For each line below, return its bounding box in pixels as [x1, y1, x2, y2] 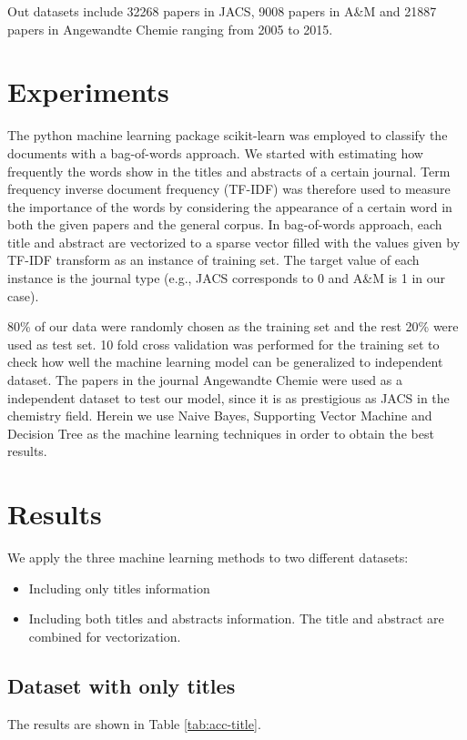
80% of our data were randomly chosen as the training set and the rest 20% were [7, 317, 459, 336]
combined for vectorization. [28, 626, 181, 645]
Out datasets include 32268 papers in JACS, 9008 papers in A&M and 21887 [7, 2, 437, 20]
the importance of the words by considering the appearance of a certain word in [7, 197, 452, 216]
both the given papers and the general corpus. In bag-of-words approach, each [7, 215, 442, 234]
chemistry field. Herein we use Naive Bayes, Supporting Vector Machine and [7, 406, 432, 425]
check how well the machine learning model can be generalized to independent [7, 352, 443, 371]
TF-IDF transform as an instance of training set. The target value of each [7, 250, 420, 269]
